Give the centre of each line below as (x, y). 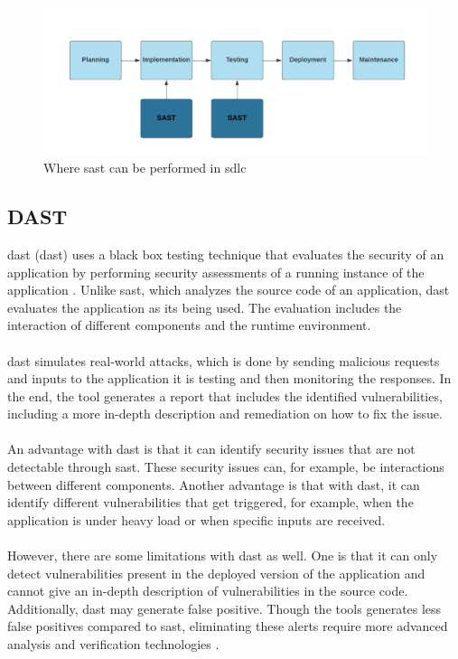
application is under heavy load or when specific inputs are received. (196, 519)
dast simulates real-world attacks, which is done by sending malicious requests (224, 360)
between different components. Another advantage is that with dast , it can (214, 484)
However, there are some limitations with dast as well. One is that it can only (223, 555)
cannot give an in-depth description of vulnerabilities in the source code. (208, 591)
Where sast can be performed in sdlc (145, 168)
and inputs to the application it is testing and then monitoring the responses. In (229, 378)
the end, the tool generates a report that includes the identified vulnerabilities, (225, 395)
